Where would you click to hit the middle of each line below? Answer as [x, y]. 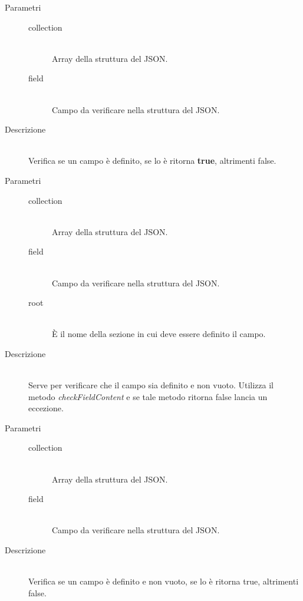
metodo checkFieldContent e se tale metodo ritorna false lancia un [148, 396]
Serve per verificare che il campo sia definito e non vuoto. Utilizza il [151, 385]
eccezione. [46, 408]
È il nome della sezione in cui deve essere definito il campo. [159, 334]
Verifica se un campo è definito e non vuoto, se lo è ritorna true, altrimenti [164, 581]
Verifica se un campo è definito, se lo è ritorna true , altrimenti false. [152, 161]
